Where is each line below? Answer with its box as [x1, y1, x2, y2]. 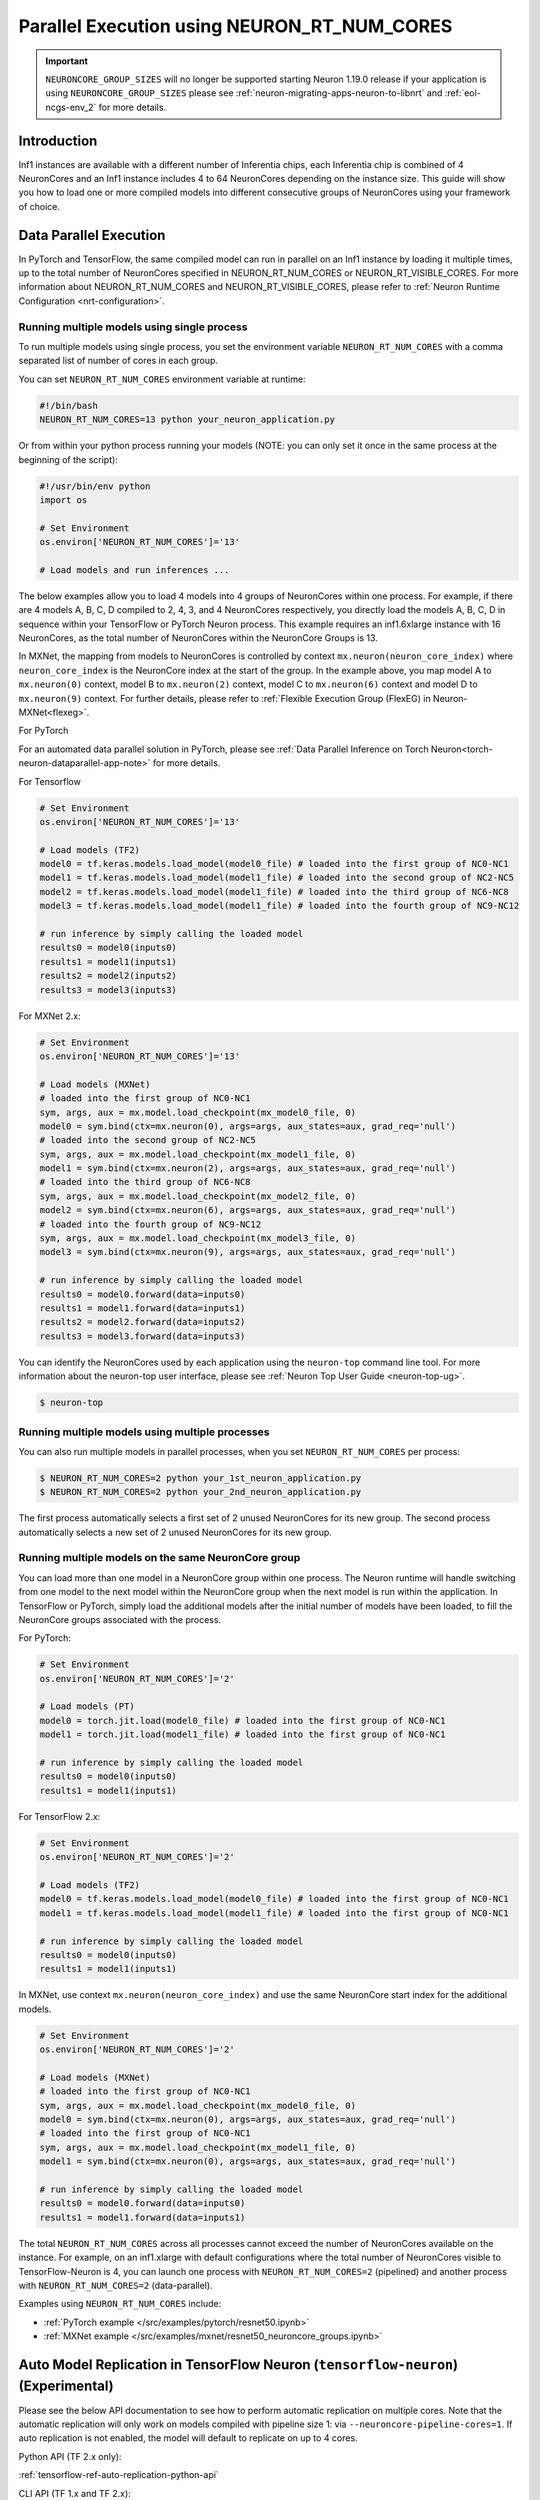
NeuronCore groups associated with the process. [18, 1613, 222, 1625]
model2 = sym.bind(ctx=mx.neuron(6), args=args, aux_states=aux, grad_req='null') [39, 1205, 457, 1216]
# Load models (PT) [39, 1701, 135, 1712]
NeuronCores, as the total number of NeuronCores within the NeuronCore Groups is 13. [18, 632, 379, 644]
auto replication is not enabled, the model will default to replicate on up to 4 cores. [18, 2432, 359, 2444]
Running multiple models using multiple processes [18, 1425, 270, 1439]
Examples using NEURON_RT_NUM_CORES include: [18, 2298, 222, 2310]
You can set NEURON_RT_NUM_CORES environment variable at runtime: [18, 373, 306, 385]
